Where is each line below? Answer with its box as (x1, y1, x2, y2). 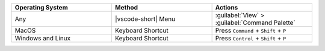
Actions (215, 4, 238, 11)
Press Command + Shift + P (215, 27, 286, 34)
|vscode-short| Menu (115, 15, 176, 23)
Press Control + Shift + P (215, 34, 286, 42)
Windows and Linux (14, 34, 71, 42)
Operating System (14, 4, 69, 11)
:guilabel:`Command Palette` (215, 18, 296, 27)
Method (115, 4, 138, 11)
